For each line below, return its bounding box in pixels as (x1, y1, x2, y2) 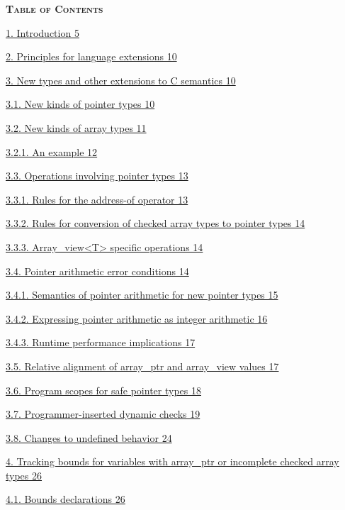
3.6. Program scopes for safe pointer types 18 (6, 382, 201, 397)
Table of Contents (6, 1, 103, 16)
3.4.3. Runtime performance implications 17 (6, 335, 196, 350)
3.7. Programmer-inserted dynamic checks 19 (6, 406, 200, 421)
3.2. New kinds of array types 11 (6, 120, 147, 135)
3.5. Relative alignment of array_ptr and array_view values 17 (6, 358, 279, 373)
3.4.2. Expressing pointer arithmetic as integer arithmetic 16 (6, 311, 268, 326)
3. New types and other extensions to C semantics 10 (6, 72, 236, 87)
